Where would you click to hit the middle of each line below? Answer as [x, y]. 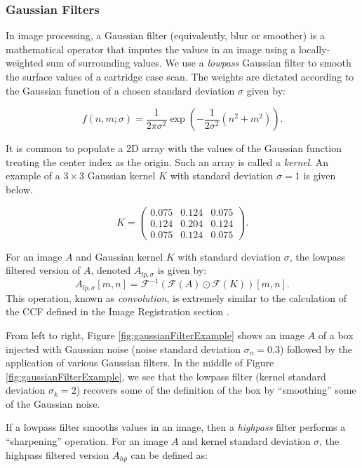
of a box [336, 335]
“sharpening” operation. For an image [87, 441]
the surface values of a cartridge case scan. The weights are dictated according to [180, 76]
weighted [25, 63]
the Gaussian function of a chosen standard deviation [120, 90]
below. [19, 189]
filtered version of [43, 270]
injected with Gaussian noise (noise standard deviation [123, 349]
